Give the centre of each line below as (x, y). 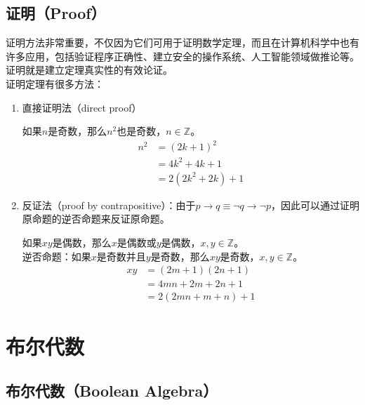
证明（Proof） (56, 13)
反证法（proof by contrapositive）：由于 (109, 205)
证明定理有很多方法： (55, 83)
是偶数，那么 (82, 243)
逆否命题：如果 (57, 256)
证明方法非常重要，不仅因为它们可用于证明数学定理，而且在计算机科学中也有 (182, 42)
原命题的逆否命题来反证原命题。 (96, 219)
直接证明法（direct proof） (82, 107)
